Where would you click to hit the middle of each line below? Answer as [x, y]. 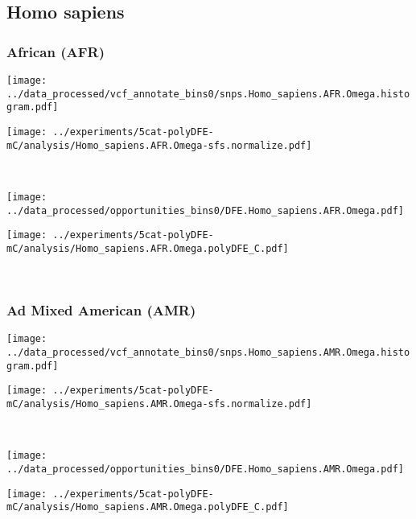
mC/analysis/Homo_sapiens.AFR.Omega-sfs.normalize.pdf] [159, 145]
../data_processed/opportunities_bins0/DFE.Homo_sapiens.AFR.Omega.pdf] [205, 210]
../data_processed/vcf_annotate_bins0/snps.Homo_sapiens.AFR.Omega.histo [208, 94]
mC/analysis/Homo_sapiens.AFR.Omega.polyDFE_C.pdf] [148, 248]
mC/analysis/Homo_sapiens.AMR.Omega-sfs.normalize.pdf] [159, 404]
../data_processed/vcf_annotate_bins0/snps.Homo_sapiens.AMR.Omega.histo [208, 352]
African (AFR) [56, 51]
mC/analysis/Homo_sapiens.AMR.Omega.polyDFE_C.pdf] [148, 507]
